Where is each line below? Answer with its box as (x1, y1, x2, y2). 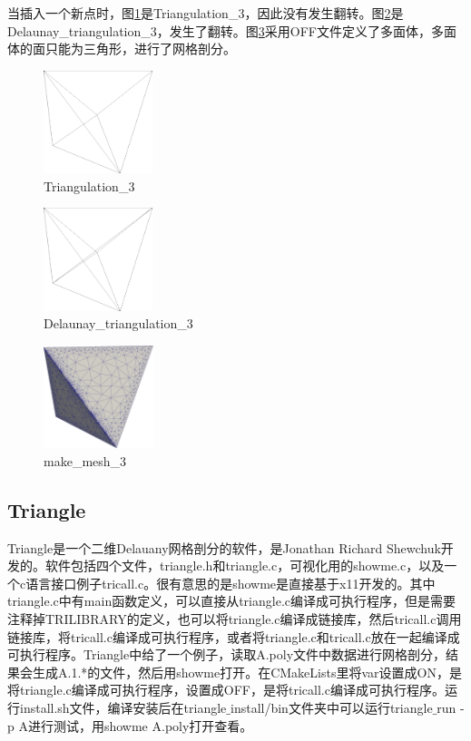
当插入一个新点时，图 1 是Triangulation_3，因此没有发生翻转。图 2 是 (7, 4, 404, 22)
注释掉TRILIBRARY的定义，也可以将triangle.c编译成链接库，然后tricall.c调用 (7, 609, 462, 629)
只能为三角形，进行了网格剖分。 (44, 39, 236, 58)
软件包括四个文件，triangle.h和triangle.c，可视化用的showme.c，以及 (44, 556, 445, 575)
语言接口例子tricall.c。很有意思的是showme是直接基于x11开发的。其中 (25, 573, 436, 592)
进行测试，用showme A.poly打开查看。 (27, 716, 253, 735)
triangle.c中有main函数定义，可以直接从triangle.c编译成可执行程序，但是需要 (7, 591, 456, 610)
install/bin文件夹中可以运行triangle (231, 698, 433, 717)
